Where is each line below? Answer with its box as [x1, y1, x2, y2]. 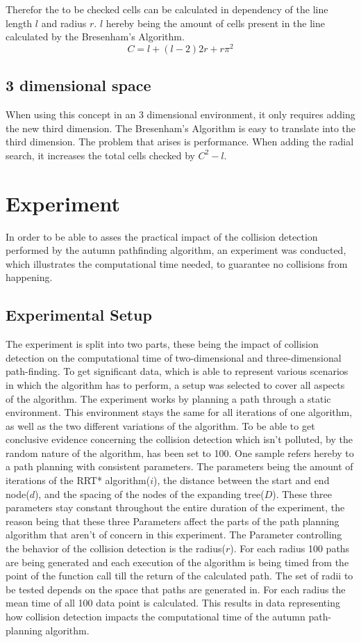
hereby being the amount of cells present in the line [106, 15, 325, 30]
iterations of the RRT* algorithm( [6, 473, 151, 488]
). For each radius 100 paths [230, 541, 350, 556]
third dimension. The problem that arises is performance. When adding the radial [6, 134, 354, 149]
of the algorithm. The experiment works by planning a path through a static [6, 391, 331, 406]
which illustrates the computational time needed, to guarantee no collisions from [6, 256, 348, 271]
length [6, 15, 33, 30]
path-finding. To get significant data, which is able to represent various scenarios [6, 364, 349, 378]
